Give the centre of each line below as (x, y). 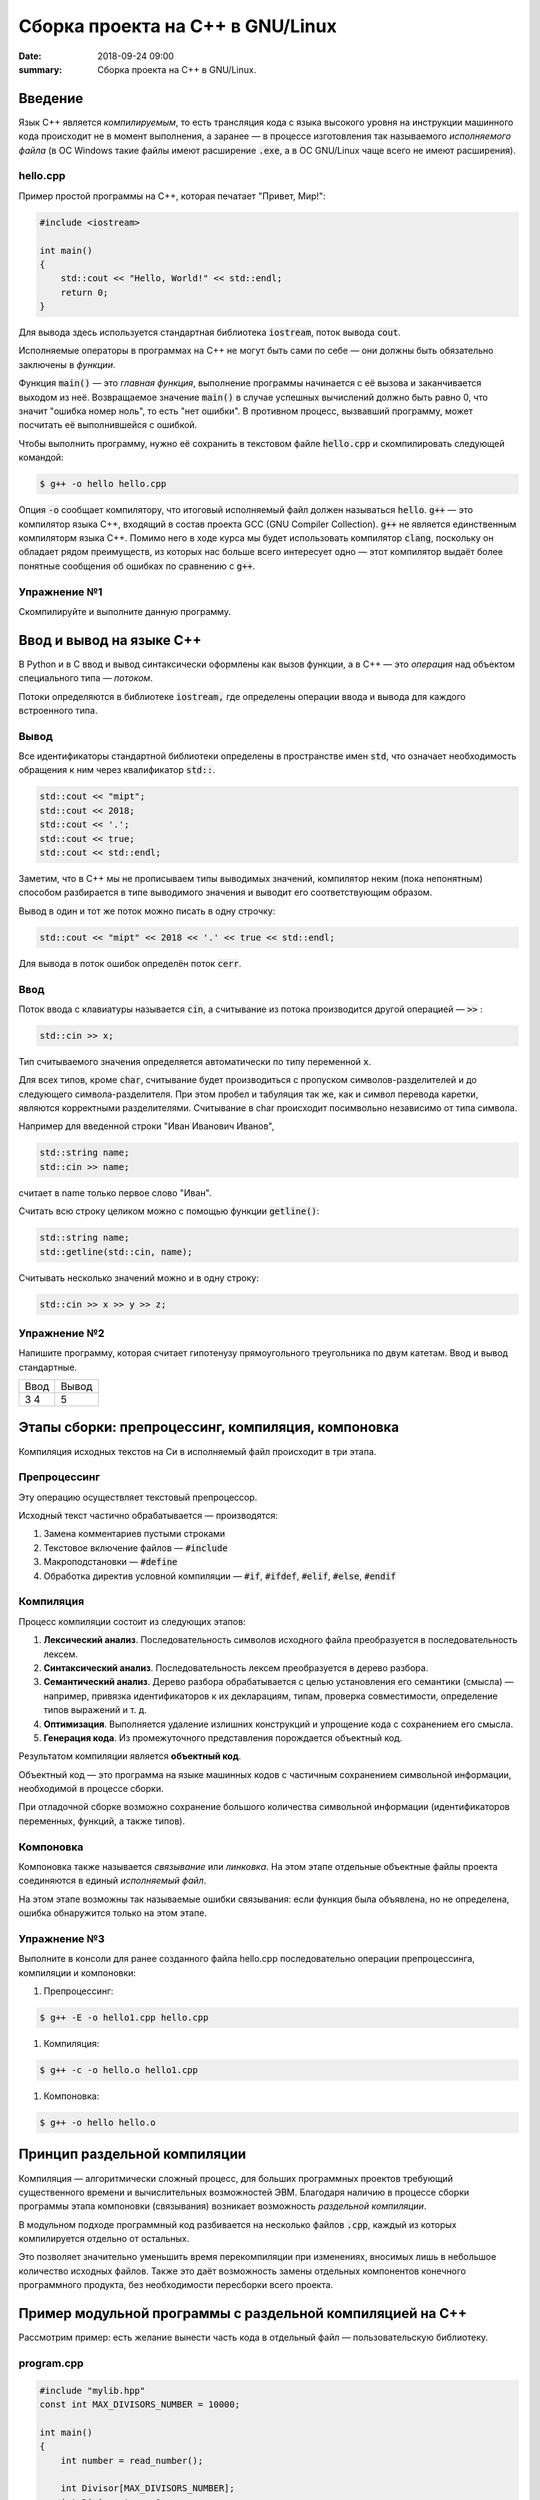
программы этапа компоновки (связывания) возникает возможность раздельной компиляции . (222, 2206)
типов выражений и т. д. (95, 1710)
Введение (51, 98)
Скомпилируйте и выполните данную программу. (125, 611)
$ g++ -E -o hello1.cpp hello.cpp (124, 2018)
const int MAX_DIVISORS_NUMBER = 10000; (139, 2404)
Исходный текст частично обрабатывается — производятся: (148, 1516)
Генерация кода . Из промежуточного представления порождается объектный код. (223, 1737)
